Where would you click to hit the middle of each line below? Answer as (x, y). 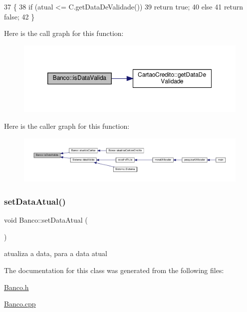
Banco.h (16, 287)
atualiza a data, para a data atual (56, 253)
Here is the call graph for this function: (64, 33)
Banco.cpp (20, 304)
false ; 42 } (19, 16)
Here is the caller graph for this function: (67, 126)
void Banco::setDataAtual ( (46, 220)
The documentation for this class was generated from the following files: (114, 270)
